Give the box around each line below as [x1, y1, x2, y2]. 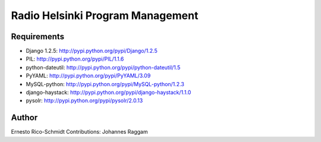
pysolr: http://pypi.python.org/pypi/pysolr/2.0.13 [26, 97, 143, 104]
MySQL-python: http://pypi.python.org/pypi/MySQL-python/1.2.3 [26, 80, 184, 87]
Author [11, 113, 38, 123]
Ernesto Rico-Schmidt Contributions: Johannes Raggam [11, 128, 148, 135]
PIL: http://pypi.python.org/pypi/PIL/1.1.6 [26, 55, 124, 62]
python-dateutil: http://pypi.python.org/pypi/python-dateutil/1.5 [26, 64, 181, 71]
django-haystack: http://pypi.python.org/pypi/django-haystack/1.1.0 [26, 89, 191, 96]
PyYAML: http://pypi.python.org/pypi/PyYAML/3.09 [26, 72, 151, 80]
